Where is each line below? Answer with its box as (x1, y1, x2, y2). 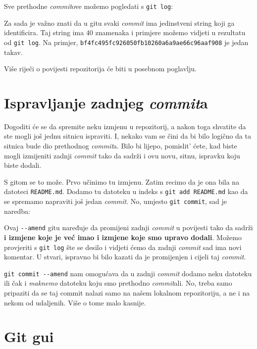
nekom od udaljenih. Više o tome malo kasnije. (4, 297, 146, 307)
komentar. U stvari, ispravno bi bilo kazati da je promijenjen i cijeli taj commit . (4, 251, 246, 262)
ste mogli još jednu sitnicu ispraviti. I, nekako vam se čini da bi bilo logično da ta (4, 131, 251, 141)
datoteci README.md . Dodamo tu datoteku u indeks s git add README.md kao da (4, 186, 248, 197)
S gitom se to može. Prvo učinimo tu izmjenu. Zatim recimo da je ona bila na (4, 176, 240, 187)
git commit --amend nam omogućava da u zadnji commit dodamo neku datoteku (4, 268, 252, 278)
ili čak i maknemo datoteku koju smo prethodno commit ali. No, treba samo (4, 278, 232, 288)
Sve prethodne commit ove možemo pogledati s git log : (4, 1, 173, 11)
